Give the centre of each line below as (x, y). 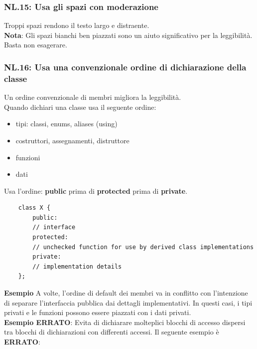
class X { (34, 208)
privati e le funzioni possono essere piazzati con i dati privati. (98, 312)
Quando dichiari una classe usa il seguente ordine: (80, 107)
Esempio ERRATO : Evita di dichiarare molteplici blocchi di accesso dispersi (125, 322)
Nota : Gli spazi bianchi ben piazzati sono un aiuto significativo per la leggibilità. (128, 35)
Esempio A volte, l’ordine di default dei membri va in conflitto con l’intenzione (126, 293)
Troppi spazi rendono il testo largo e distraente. (77, 25)
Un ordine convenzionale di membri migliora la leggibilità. (93, 97)
